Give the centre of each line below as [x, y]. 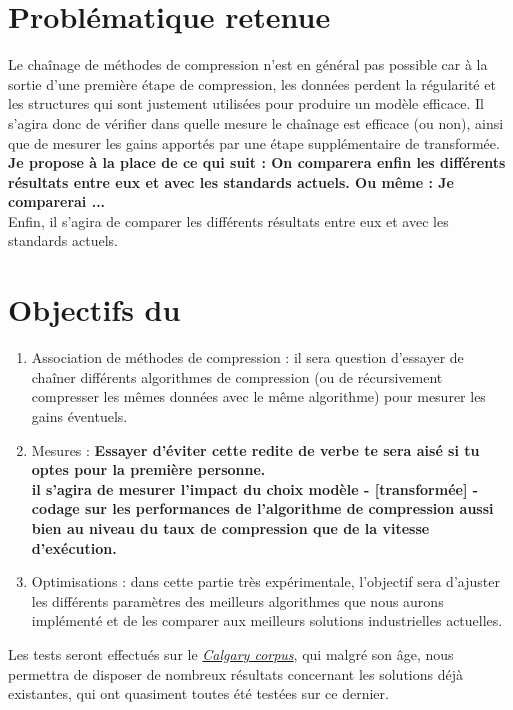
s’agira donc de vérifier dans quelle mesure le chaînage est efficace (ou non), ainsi [256, 122]
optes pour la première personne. [148, 469]
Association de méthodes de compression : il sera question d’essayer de [247, 357]
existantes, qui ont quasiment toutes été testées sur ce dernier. [198, 693]
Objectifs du [94, 309]
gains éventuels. [79, 415]
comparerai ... [57, 201]
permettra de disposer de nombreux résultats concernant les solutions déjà [235, 673]
